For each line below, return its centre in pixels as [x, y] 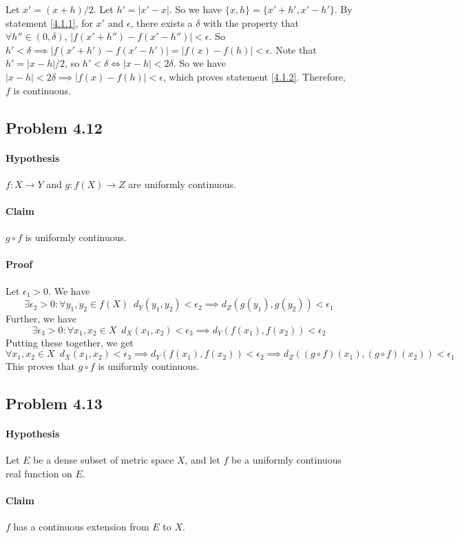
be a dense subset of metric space [104, 460]
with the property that [251, 22]
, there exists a [161, 22]
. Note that [293, 49]
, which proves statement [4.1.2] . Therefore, [254, 76]
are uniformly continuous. [182, 184]
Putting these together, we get [70, 342]
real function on [39, 474]
